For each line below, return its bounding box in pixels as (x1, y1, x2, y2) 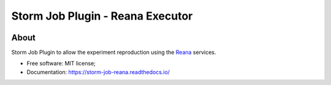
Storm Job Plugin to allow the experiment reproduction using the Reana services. (11, 49, 216, 56)
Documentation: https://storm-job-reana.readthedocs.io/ (26, 68, 170, 76)
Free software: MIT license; (26, 60, 96, 67)
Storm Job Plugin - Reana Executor (11, 9, 193, 23)
